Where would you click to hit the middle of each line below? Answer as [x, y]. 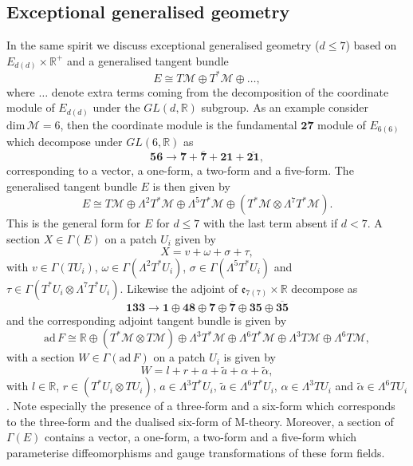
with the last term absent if [270, 223]
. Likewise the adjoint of [179, 288]
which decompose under [65, 142]
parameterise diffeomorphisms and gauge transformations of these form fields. [196, 453]
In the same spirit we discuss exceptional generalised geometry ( [163, 45]
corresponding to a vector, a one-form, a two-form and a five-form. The [180, 170]
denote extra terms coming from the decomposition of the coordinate [220, 91]
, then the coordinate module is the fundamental [179, 124]
